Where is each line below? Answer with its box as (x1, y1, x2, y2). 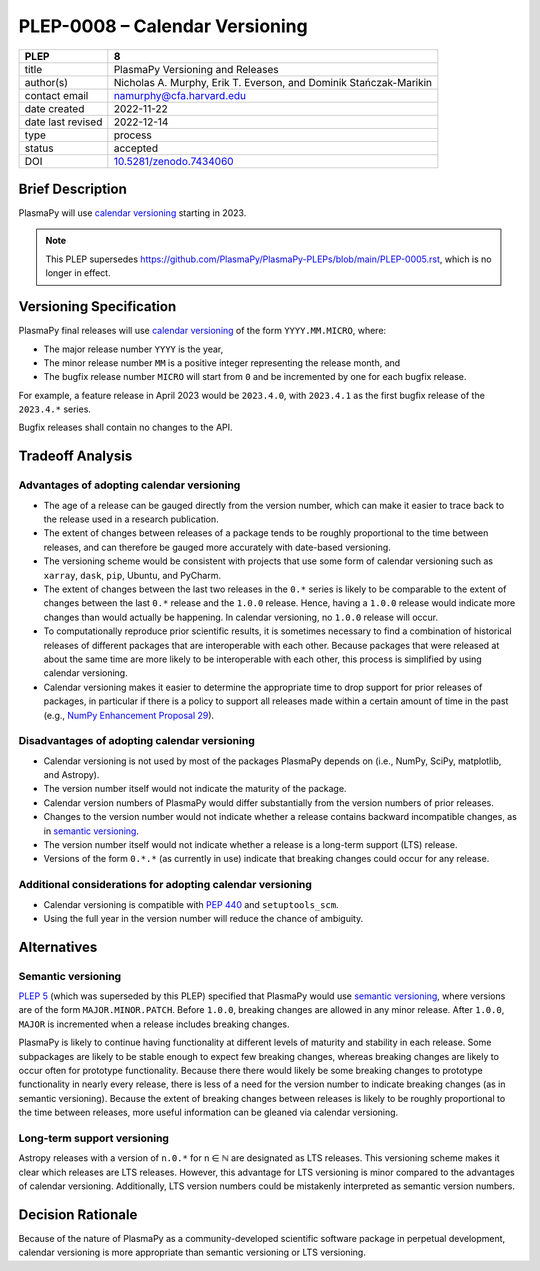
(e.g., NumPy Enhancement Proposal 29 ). (43, 709, 215, 721)
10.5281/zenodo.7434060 (113, 154, 234, 168)
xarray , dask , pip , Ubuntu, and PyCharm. (43, 569, 222, 581)
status (24, 141, 54, 155)
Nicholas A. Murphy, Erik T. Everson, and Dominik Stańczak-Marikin (113, 75, 433, 89)
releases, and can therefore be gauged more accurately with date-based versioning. (43, 541, 392, 553)
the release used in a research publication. (43, 513, 219, 525)
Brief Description (18, 180, 127, 197)
